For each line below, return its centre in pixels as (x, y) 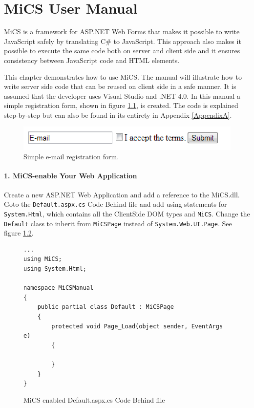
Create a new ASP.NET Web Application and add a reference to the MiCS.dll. (122, 194)
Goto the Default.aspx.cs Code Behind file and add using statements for (116, 204)
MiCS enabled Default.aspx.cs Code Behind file (94, 399)
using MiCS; (43, 259)
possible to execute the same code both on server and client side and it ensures (122, 51)
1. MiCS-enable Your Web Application (71, 176)
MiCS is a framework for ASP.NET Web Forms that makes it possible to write (122, 32)
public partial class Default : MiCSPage (106, 307)
